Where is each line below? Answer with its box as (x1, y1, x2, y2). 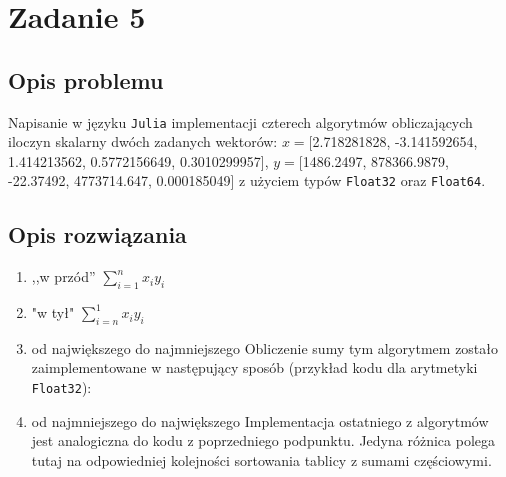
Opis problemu (8, 64, 164, 95)
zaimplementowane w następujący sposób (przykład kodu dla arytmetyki (31, 357, 478, 378)
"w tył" (31, 302, 75, 323)
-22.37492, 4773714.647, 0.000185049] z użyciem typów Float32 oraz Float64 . (8, 170, 486, 191)
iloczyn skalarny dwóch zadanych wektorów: (8, 131, 278, 152)
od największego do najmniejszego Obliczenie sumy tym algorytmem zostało (31, 337, 499, 358)
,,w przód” (31, 266, 96, 287)
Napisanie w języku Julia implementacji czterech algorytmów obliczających (8, 111, 473, 132)
